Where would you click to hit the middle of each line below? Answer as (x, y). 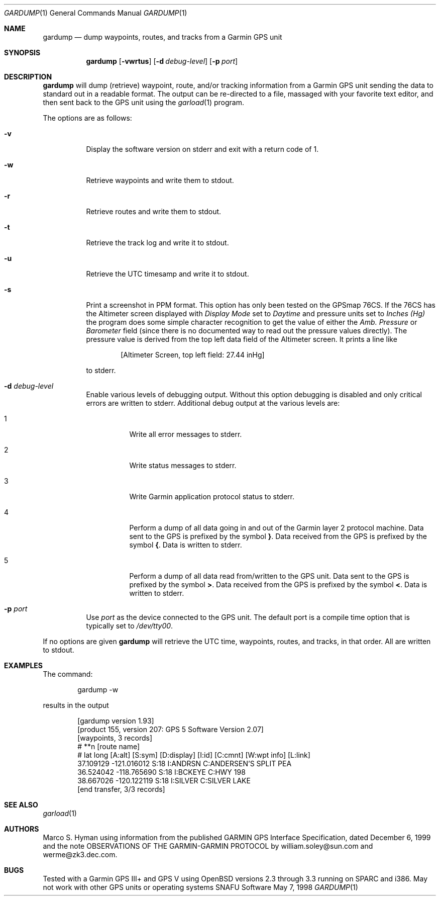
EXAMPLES (23, 665)
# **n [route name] (109, 746)
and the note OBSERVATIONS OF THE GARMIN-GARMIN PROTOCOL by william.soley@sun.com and (208, 846)
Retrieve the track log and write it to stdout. (157, 243)
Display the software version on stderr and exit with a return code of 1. (202, 149)
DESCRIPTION (28, 77)
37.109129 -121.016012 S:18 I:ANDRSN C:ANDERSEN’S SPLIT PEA (185, 763)
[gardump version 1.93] (116, 721)
